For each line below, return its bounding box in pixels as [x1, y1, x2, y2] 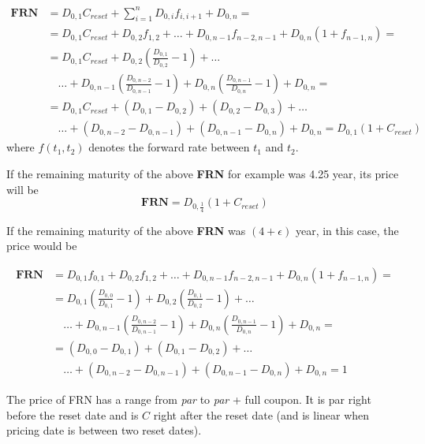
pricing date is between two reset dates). [6, 422, 202, 438]
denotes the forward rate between [88, 139, 250, 155]
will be [6, 181, 39, 197]
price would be [6, 237, 77, 254]
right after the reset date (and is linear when [153, 406, 370, 423]
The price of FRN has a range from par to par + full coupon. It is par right [6, 391, 371, 408]
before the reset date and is [6, 406, 139, 423]
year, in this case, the [295, 222, 399, 238]
